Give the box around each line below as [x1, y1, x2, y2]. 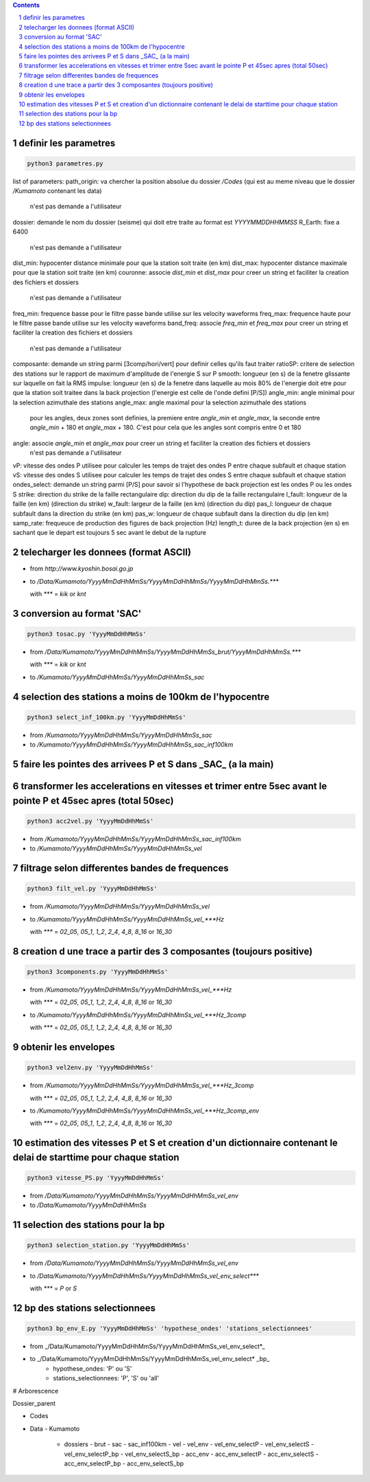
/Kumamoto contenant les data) [12, 187, 102, 195]
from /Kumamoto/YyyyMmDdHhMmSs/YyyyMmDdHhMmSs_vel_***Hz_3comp [29, 1082, 254, 1090]
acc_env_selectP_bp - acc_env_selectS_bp [64, 1459, 184, 1468]
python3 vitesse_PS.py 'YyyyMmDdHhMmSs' [27, 1174, 164, 1181]
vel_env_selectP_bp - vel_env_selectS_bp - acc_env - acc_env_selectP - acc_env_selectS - [64, 1450, 319, 1458]
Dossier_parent [12, 1399, 56, 1407]
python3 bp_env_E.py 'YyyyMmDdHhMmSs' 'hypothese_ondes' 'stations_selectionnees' [27, 1325, 313, 1332]
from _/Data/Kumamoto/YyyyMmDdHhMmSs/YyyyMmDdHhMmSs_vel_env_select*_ [29, 1343, 265, 1350]
